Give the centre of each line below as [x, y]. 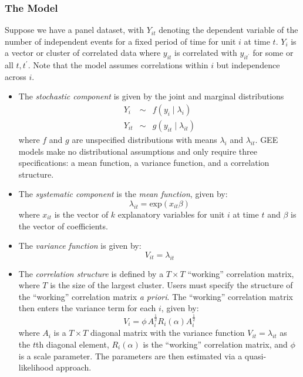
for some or [273, 53]
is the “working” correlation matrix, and [215, 344]
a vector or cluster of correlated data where [83, 53]
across [16, 76]
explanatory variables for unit [171, 214]
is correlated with [206, 53]
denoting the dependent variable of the [228, 30]
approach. [74, 367]
